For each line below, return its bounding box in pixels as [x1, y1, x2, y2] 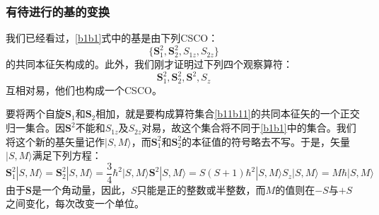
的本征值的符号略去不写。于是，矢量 [182, 134, 351, 149]
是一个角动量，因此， [31, 182, 131, 197]
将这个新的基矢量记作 [6, 134, 105, 149]
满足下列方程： [32, 148, 102, 163]
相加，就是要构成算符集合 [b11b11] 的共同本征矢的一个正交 [95, 106, 360, 121]
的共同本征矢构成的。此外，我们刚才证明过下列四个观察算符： [6, 57, 293, 71]
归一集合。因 [6, 120, 65, 135]
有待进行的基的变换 [6, 2, 110, 20]
